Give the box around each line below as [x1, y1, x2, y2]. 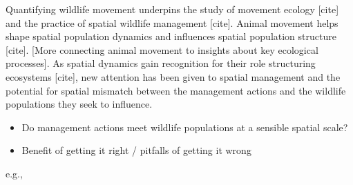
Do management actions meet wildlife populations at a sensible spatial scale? [21, 119, 348, 134]
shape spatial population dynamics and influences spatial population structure [6, 29, 336, 43]
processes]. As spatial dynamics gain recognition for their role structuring [6, 56, 316, 70]
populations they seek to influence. [6, 97, 153, 111]
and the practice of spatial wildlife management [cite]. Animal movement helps [6, 15, 338, 30]
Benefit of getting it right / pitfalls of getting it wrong [21, 143, 251, 157]
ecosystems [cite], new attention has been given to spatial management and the [6, 69, 341, 84]
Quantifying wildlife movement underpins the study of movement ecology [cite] [6, 2, 339, 16]
